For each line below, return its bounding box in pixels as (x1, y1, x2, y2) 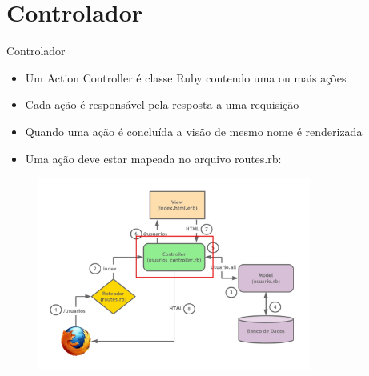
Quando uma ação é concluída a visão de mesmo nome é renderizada (25, 122, 363, 139)
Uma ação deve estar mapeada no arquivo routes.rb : (25, 150, 282, 166)
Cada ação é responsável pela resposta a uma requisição (25, 96, 299, 113)
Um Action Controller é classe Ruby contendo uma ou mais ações (25, 69, 347, 86)
